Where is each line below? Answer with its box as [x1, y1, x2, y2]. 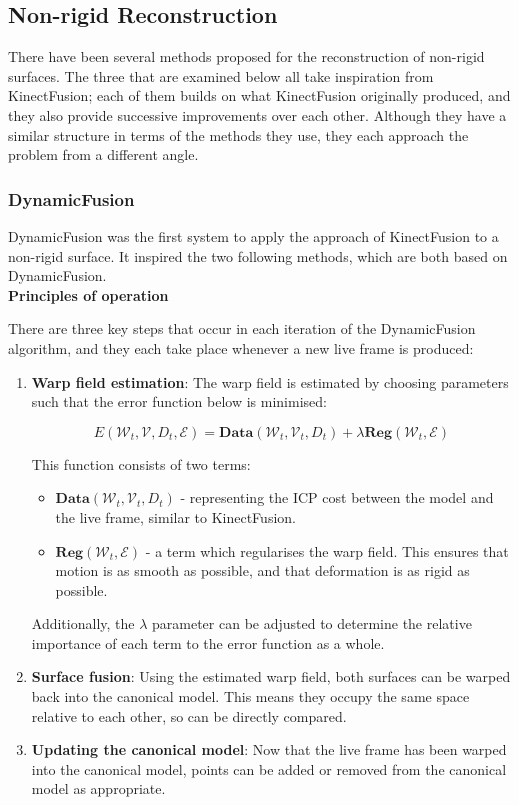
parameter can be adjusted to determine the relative [152, 613, 472, 634]
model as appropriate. [31, 778, 166, 799]
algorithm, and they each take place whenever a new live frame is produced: [8, 337, 474, 358]
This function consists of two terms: [31, 453, 251, 474]
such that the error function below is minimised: [31, 391, 327, 412]
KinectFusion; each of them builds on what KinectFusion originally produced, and [8, 85, 511, 106]
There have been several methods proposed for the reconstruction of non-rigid [8, 46, 485, 67]
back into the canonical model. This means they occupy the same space [31, 686, 470, 707]
